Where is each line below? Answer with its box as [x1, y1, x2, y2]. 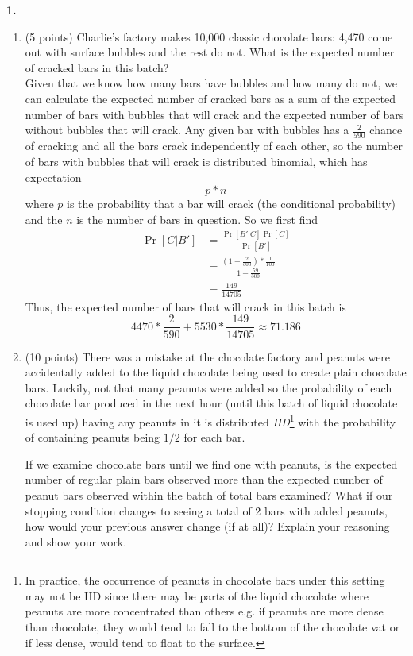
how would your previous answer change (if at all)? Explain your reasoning [25, 518, 390, 534]
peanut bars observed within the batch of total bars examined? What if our [25, 486, 393, 503]
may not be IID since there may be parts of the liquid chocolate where [25, 587, 369, 604]
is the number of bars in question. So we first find [76, 210, 318, 227]
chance [369, 122, 403, 138]
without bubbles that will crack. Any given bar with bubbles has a [25, 122, 349, 138]
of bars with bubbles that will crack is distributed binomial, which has [25, 153, 368, 170]
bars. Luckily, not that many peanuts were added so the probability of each [25, 379, 392, 396]
